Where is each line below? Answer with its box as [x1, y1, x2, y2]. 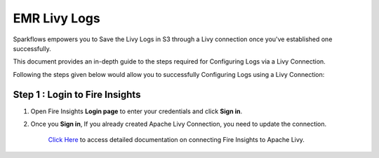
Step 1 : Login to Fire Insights [13, 88, 141, 101]
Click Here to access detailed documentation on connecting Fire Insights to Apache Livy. [48, 136, 305, 144]
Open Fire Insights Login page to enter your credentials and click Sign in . [30, 107, 242, 115]
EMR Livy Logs [13, 10, 101, 26]
